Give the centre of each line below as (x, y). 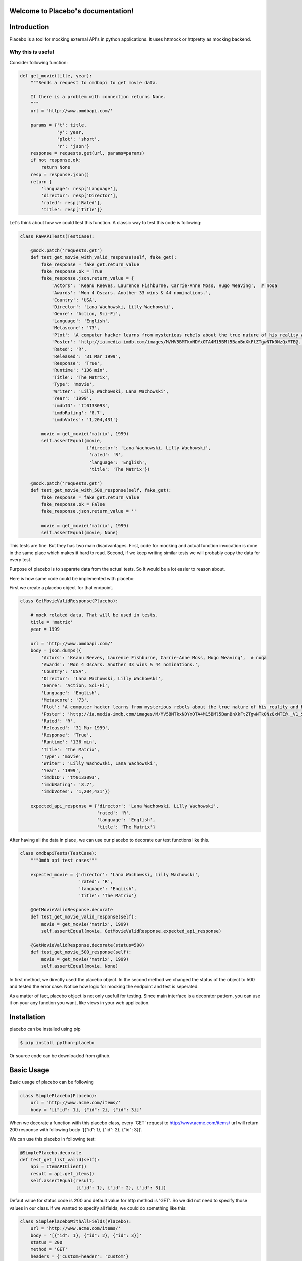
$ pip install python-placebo (57, 1043)
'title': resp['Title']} (72, 210)
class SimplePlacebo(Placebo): (59, 1096)
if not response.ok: (56, 160)
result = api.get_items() (62, 1173)
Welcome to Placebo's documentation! (71, 11)
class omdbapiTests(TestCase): (59, 853)
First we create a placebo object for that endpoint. (61, 588)
